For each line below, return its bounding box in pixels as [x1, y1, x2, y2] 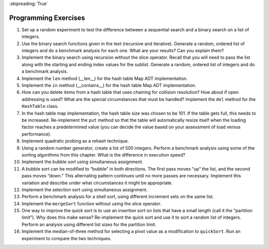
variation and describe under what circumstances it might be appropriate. [21, 179, 173, 186]
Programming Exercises [9, 13, 85, 22]
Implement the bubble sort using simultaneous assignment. [21, 159, 143, 165]
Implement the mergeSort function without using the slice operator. [21, 200, 161, 206]
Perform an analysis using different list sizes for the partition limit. [21, 221, 156, 227]
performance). [21, 131, 52, 137]
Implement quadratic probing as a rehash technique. [21, 138, 129, 144]
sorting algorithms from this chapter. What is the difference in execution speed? [21, 152, 185, 158]
